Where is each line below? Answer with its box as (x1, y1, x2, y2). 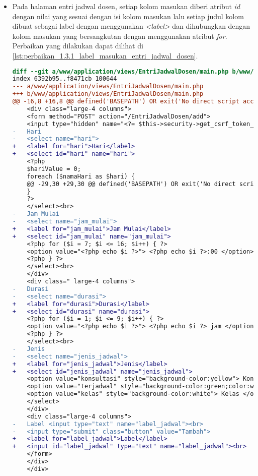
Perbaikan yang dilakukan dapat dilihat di (12, 40, 143, 51)
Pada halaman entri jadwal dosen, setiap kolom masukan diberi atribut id (12, 1, 240, 11)
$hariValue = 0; (27, 165, 81, 172)
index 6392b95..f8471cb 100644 (12, 75, 117, 83)
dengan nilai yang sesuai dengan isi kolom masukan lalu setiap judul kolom (12, 11, 244, 21)
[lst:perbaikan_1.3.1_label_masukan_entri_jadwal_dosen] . (12, 50, 198, 61)
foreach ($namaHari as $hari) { (27, 172, 135, 180)
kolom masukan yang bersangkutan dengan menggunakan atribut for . (12, 30, 227, 41)
